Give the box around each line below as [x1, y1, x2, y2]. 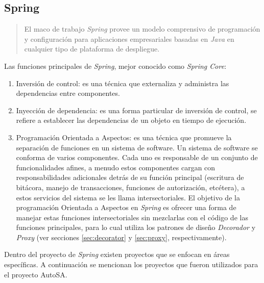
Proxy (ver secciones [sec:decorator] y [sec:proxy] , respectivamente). [16, 231, 227, 242]
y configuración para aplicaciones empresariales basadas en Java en [24, 33, 234, 44]
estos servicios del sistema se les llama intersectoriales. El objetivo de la [16, 192, 240, 202]
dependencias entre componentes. [16, 88, 120, 98]
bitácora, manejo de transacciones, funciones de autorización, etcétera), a [16, 182, 245, 192]
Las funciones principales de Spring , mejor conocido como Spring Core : [4, 60, 227, 71]
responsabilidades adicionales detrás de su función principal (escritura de [16, 172, 244, 183]
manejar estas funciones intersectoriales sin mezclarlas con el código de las [16, 212, 248, 222]
